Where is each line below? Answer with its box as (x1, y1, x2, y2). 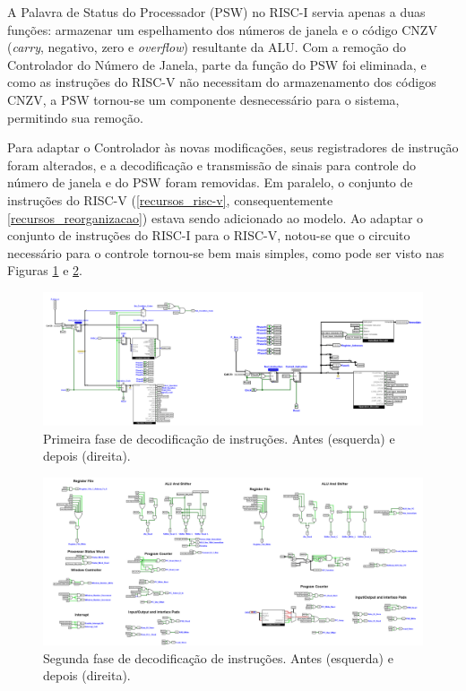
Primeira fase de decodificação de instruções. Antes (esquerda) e (43, 428, 395, 447)
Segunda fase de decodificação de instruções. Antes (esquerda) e (43, 648, 393, 667)
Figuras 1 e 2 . (7, 261, 82, 280)
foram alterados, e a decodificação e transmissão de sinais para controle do (7, 155, 417, 174)
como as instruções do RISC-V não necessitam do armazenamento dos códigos (7, 73, 436, 91)
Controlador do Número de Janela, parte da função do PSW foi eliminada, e (7, 55, 427, 73)
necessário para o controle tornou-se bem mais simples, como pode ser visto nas (7, 243, 444, 262)
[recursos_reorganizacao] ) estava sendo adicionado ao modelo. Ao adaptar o (7, 208, 424, 227)
